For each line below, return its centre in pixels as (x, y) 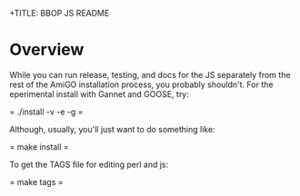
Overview (47, 50)
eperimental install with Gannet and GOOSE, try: (99, 93)
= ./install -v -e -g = (46, 112)
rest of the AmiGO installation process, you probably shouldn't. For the (141, 84)
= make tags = (36, 181)
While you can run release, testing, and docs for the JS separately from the (150, 74)
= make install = (40, 147)
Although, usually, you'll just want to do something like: (112, 129)
